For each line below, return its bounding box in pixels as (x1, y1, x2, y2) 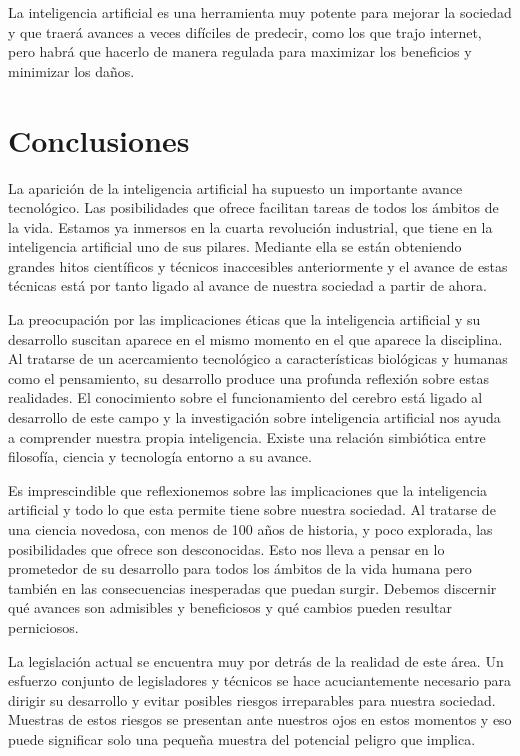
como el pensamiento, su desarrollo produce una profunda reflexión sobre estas (8, 367, 489, 388)
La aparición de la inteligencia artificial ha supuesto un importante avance (8, 177, 463, 198)
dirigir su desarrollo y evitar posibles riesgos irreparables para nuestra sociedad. (8, 689, 496, 710)
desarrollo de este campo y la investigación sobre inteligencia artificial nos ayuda (8, 407, 501, 428)
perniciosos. (8, 616, 79, 637)
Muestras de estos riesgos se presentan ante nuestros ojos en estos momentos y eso (8, 709, 512, 730)
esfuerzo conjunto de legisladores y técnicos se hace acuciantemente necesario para (8, 670, 511, 691)
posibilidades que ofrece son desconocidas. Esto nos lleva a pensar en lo (8, 538, 445, 559)
